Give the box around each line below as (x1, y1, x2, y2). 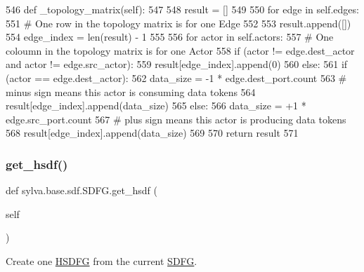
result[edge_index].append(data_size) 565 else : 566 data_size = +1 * (6, 98, 306, 113)
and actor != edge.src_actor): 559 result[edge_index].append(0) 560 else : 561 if (6, 57, 348, 72)
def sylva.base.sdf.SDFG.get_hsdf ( (6, 183, 157, 198)
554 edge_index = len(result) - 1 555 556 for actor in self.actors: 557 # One (6, 29, 334, 44)
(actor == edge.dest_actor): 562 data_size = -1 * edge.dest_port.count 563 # (6, 70, 347, 85)
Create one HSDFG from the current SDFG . (6, 253, 197, 268)
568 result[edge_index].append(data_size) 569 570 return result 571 (6, 125, 299, 140)
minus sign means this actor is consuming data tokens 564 (6, 84, 256, 99)
